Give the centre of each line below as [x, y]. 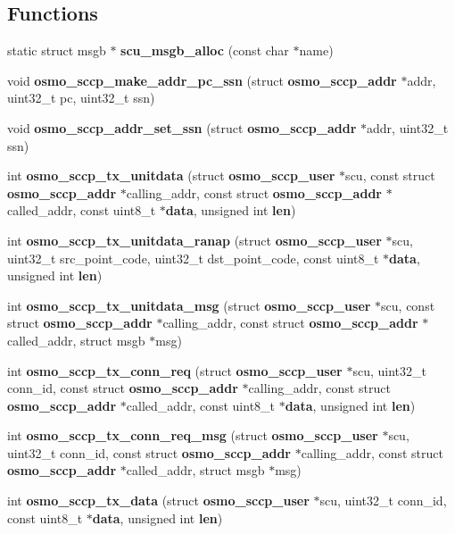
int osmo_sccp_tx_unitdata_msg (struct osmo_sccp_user [189, 305]
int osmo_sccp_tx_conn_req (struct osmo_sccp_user [175, 370]
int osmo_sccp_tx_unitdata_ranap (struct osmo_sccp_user [194, 240]
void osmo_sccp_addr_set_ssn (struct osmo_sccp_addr [182, 127]
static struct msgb [57, 50]
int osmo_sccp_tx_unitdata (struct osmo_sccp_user [171, 175]
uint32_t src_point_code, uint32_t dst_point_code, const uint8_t [193, 258]
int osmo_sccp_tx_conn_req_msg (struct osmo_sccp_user [193, 435]
